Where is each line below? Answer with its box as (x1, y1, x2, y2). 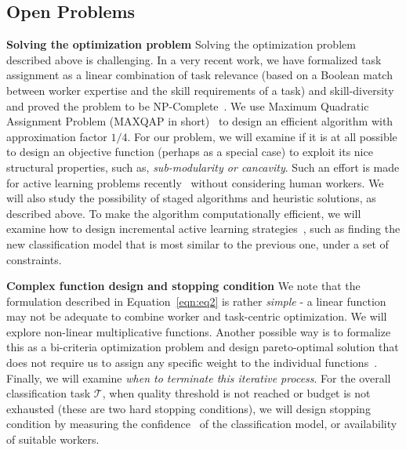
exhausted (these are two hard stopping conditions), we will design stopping (6, 400, 371, 416)
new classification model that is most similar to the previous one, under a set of (6, 235, 389, 252)
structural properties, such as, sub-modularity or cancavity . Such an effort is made (6, 158, 400, 175)
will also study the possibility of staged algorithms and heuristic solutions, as (6, 190, 376, 206)
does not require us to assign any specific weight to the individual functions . (6, 354, 378, 371)
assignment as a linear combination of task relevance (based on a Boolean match (6, 67, 393, 83)
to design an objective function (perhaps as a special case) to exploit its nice (6, 143, 373, 160)
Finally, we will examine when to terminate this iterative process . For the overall (6, 369, 391, 386)
